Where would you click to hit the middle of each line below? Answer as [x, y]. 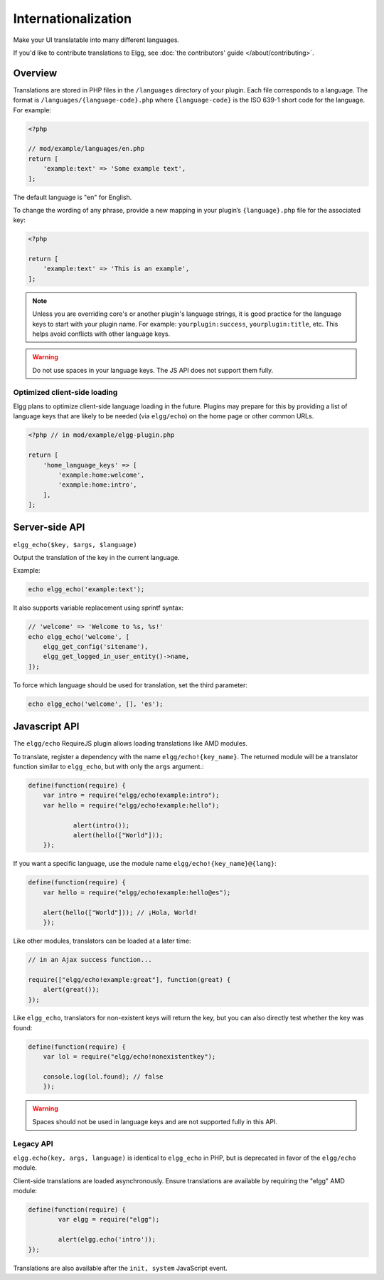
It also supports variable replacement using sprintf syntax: [98, 608]
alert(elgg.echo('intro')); [107, 1239]
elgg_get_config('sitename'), [96, 647]
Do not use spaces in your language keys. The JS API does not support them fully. [153, 370]
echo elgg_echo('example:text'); [86, 589]
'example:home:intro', [98, 485]
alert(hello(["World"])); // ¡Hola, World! [120, 912]
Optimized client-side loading [65, 392]
